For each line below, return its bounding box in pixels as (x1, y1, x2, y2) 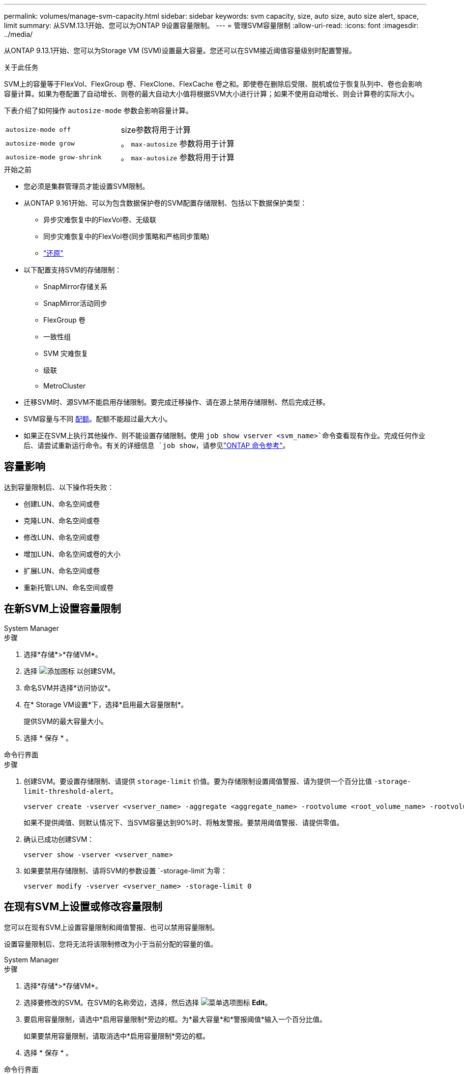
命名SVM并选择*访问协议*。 (24, 683, 115, 692)
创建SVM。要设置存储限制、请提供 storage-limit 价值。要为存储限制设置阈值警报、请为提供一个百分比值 (24, 776, 372, 785)
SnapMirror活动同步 (43, 299, 107, 307)
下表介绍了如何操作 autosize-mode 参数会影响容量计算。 (4, 106, 193, 115)
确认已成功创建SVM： (24, 835, 94, 843)
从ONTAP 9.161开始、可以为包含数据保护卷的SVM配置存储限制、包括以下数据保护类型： (24, 199, 307, 207)
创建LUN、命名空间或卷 (24, 499, 100, 508)
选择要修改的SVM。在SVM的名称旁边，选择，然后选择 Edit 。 (24, 998, 272, 1007)
